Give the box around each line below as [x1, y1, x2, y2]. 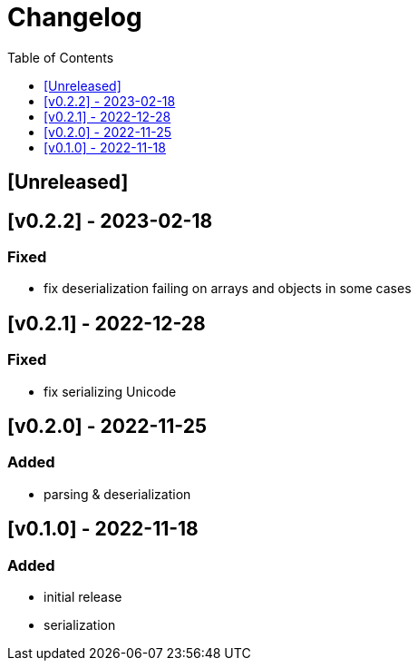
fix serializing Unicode [44, 383, 177, 399]
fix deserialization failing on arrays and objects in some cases [44, 280, 412, 297]
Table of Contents [7, 49, 114, 65]
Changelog [7, 2, 142, 33]
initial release [44, 589, 122, 605]
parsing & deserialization [44, 486, 191, 502]
